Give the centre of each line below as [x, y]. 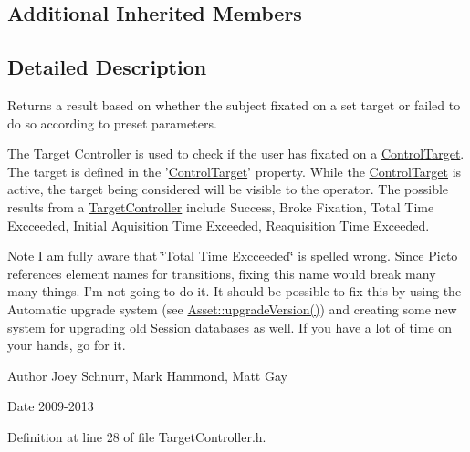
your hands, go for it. [67, 345]
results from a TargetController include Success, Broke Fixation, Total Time [221, 206]
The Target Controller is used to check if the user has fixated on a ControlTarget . [236, 154]
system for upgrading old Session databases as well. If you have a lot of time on [230, 327]
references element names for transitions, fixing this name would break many [222, 273]
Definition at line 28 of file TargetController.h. [137, 436]
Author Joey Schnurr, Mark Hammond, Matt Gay [147, 375]
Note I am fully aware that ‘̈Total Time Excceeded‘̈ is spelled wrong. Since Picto [233, 256]
